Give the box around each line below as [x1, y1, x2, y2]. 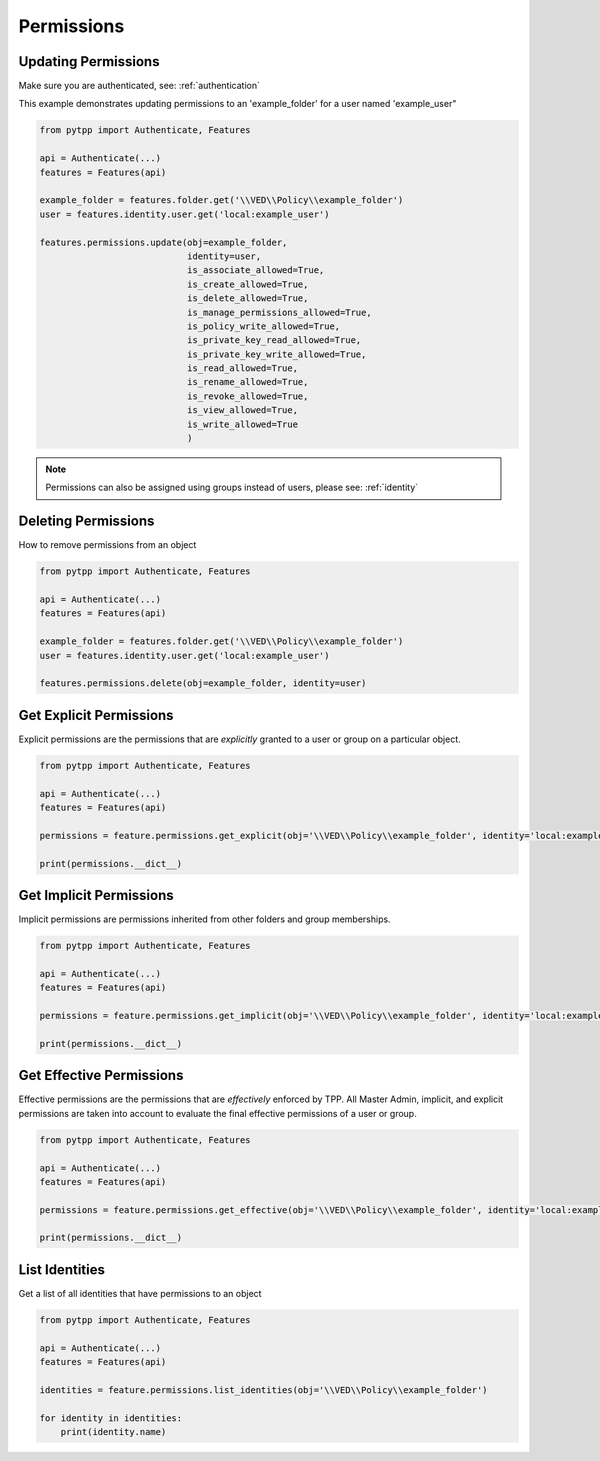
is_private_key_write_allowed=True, [186, 348, 367, 360]
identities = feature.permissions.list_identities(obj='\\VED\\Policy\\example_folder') [39, 1384, 489, 1395]
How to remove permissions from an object [18, 539, 197, 551]
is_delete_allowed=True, [186, 293, 309, 304]
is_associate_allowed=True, [186, 265, 325, 276]
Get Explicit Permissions [18, 706, 174, 724]
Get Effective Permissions [18, 1067, 184, 1084]
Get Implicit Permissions [18, 887, 174, 904]
